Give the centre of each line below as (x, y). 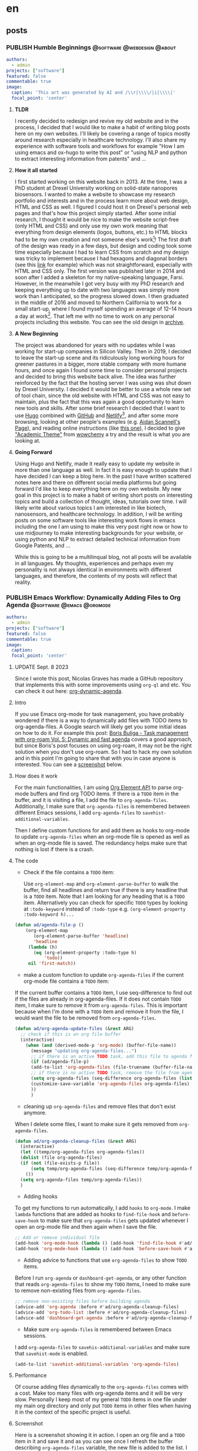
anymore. (35, 1113)
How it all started (36, 170)
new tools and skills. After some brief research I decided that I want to (100, 408)
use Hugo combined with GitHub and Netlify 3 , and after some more (96, 415)
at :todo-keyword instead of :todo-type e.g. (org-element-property (105, 909)
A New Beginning (36, 334)
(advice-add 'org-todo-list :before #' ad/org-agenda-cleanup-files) (101, 1312)
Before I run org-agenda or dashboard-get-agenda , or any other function (100, 1278)
